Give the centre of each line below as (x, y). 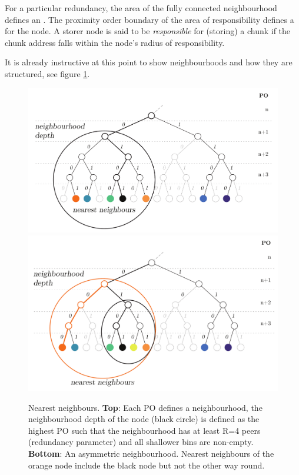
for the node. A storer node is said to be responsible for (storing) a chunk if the (148, 31)
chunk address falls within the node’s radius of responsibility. (115, 42)
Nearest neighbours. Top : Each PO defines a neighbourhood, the (145, 407)
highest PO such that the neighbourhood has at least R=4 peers (144, 430)
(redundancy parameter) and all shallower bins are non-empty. (141, 442)
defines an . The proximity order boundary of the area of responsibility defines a (149, 19)
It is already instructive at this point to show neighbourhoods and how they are (149, 62)
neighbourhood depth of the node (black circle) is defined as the (144, 419)
